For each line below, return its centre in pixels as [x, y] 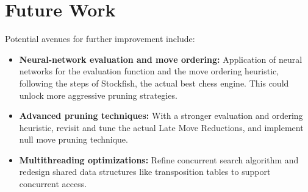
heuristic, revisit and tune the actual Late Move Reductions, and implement [161, 127]
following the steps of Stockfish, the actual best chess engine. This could [154, 83]
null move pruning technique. [73, 139]
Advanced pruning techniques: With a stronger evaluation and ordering [161, 116]
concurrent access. [53, 184]
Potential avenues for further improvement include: [100, 39]
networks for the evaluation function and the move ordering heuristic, [149, 71]
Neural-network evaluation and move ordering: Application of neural [161, 59]
